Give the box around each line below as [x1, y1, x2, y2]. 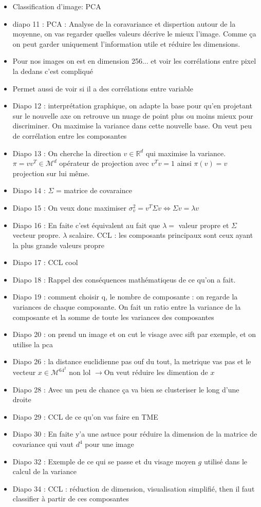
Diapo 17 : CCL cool [12, 257, 78, 268]
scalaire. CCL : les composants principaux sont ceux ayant [69, 230, 253, 240]
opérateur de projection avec [59, 158, 149, 168]
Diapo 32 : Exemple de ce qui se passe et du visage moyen [12, 456, 196, 466]
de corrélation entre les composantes [12, 130, 127, 141]
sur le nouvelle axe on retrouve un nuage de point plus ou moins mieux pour [12, 110, 253, 121]
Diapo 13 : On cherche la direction [12, 147, 121, 158]
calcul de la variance [12, 466, 77, 477]
